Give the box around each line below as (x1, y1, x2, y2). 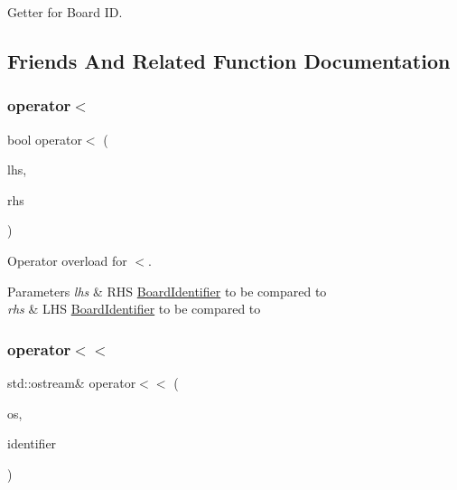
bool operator (7, 129, 82, 148)
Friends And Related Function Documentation (7, 46, 451, 74)
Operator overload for (7, 250, 127, 269)
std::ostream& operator (7, 372, 136, 391)
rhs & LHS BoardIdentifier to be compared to (7, 299, 261, 318)
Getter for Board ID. (7, 3, 123, 21)
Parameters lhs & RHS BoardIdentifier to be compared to (7, 281, 327, 300)
